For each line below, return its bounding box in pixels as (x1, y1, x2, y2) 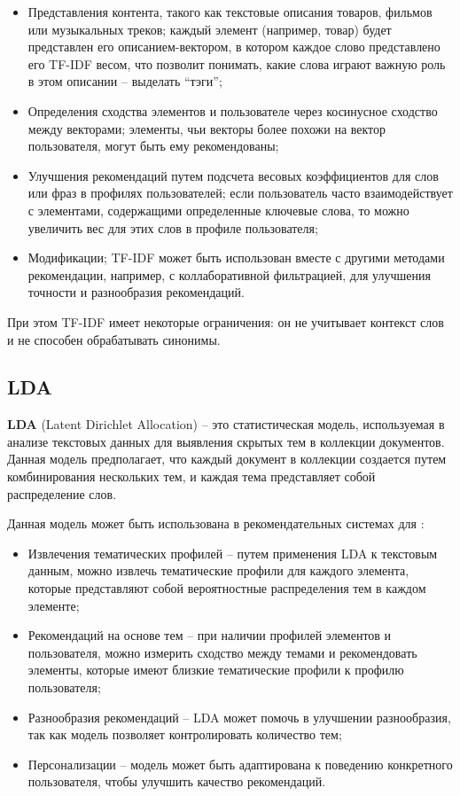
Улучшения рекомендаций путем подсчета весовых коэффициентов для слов (27, 166, 439, 184)
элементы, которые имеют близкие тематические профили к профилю (27, 660, 404, 679)
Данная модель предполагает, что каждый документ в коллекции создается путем (7, 449, 447, 468)
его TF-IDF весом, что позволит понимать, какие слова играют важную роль (27, 54, 446, 73)
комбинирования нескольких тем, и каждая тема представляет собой (7, 467, 376, 486)
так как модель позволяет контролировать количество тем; (27, 725, 342, 744)
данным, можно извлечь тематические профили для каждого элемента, (27, 561, 409, 580)
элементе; (27, 596, 80, 614)
